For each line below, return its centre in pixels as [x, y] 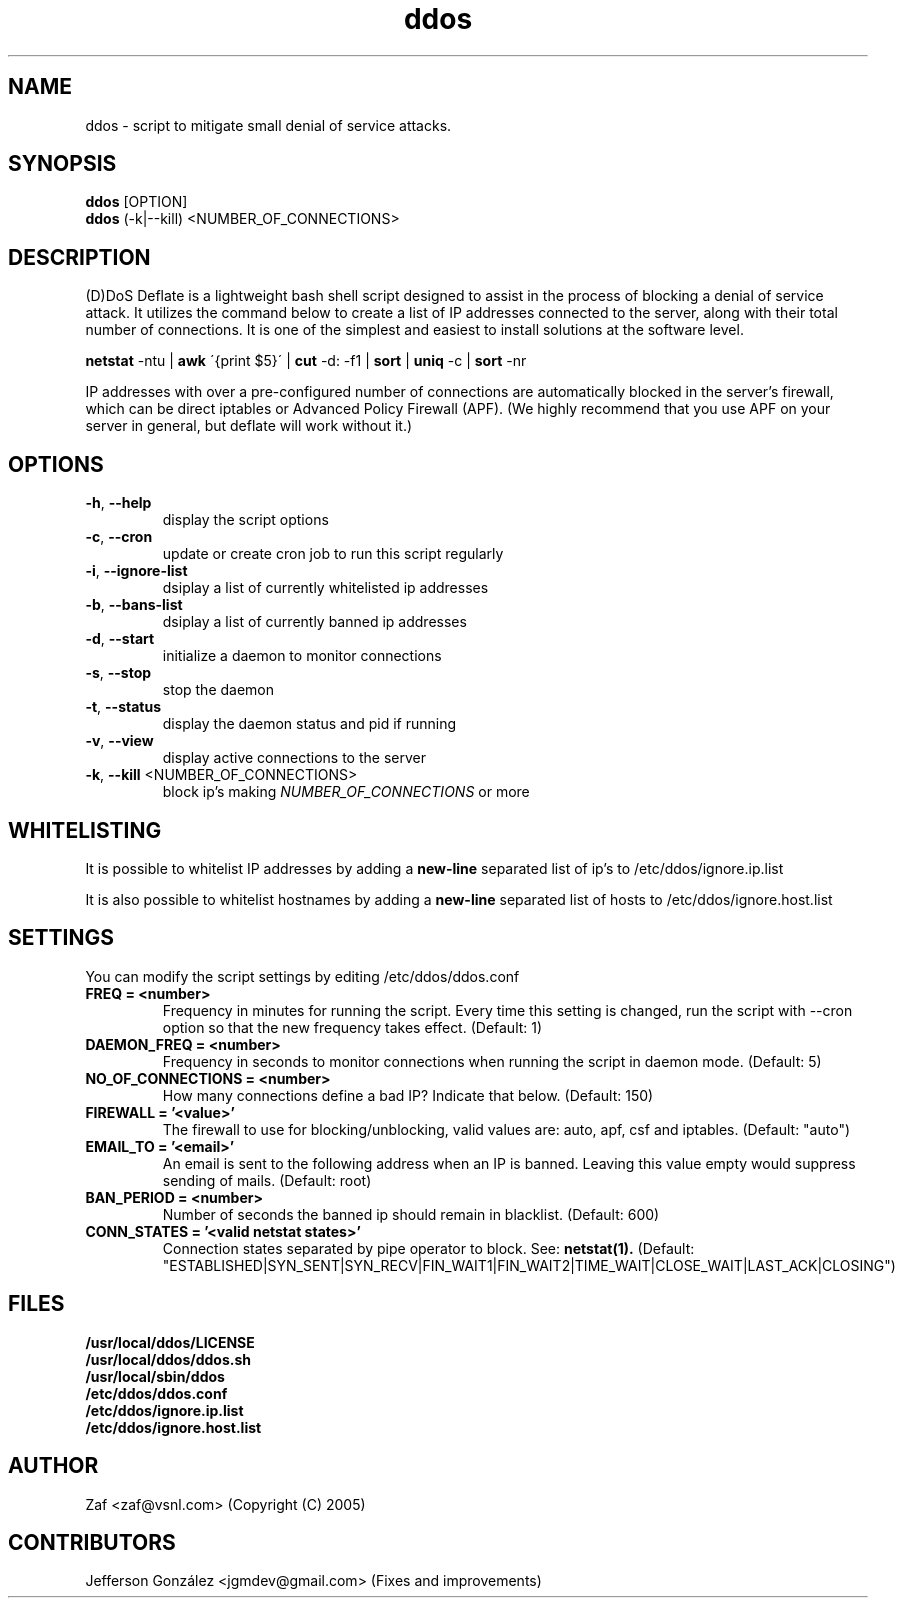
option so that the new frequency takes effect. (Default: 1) [352, 1027]
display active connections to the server [294, 758]
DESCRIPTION [79, 257]
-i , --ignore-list [136, 571]
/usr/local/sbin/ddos [155, 1376]
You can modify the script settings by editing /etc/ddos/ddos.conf [302, 976]
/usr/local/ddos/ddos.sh [168, 1359]
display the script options [245, 520]
